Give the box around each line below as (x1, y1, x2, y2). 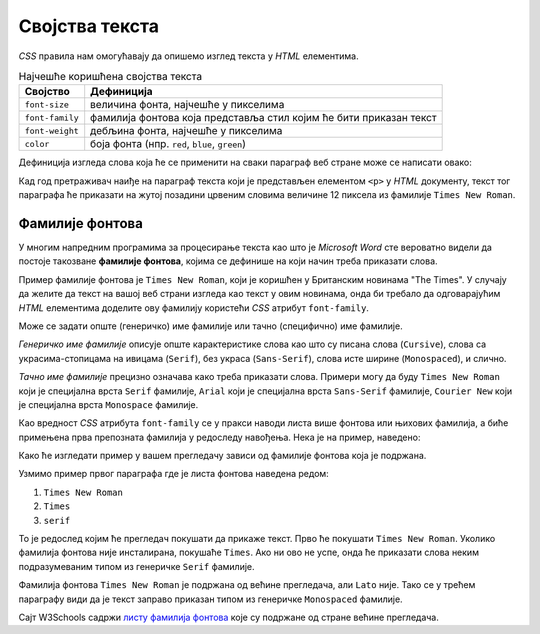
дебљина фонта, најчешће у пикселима (90, 124, 283, 138)
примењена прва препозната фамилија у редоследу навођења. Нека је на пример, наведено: (18, 431, 421, 443)
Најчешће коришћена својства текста (18, 70, 203, 84)
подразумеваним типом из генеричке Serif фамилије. (18, 560, 255, 572)
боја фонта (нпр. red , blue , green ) (90, 137, 247, 151)
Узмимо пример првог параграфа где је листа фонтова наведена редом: (18, 468, 329, 480)
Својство (24, 85, 70, 99)
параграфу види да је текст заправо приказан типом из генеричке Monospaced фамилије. (18, 593, 404, 605)
